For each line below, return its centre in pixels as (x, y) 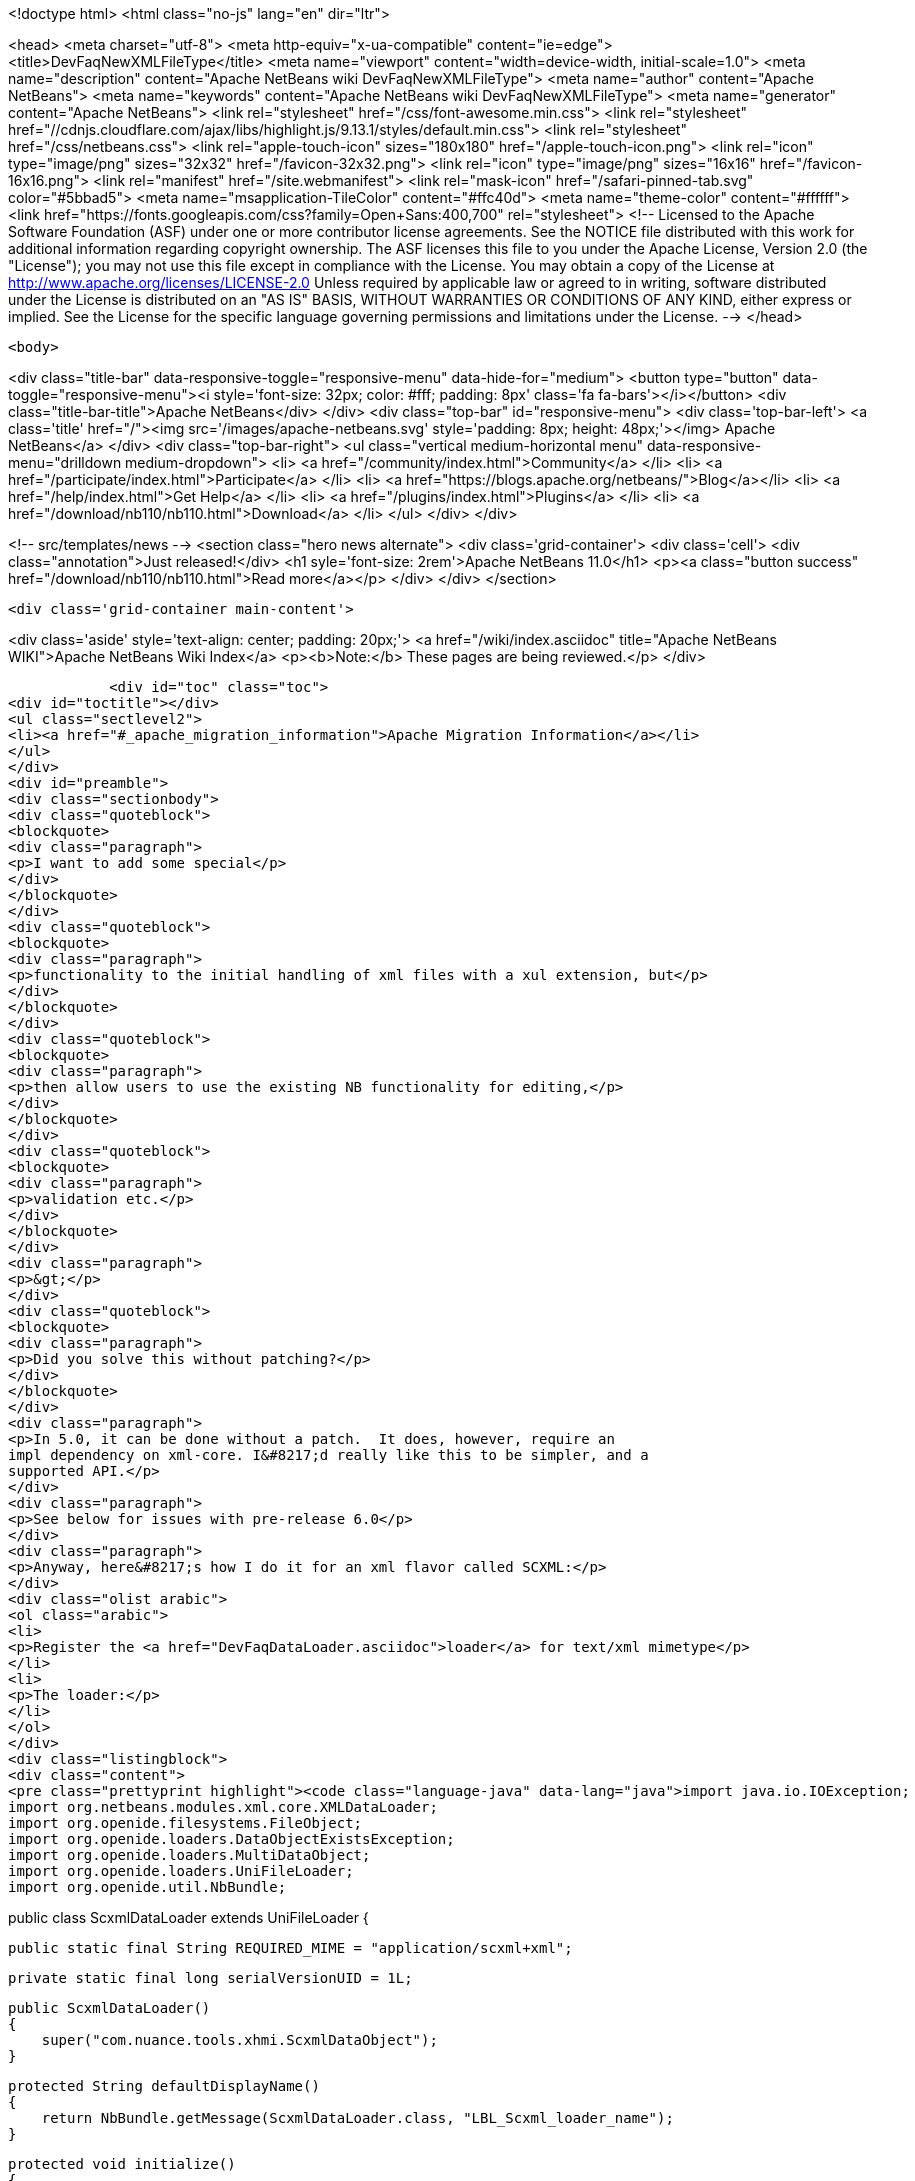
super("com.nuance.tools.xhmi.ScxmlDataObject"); (239, 2040)
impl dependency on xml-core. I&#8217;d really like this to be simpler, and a (328, 1455)
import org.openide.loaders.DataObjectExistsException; (231, 1839)
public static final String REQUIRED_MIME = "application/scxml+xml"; (290, 1948)
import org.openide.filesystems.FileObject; (185, 1823)
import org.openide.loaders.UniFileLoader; (181, 1871)
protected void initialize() (122, 2164)
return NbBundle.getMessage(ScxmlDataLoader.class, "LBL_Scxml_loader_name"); (357, 2118)
